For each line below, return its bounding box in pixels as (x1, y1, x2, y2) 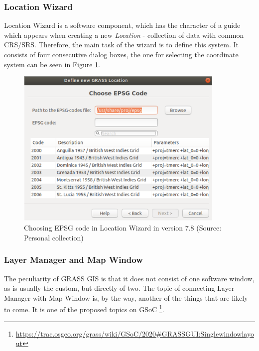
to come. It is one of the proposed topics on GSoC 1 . (4, 303, 164, 315)
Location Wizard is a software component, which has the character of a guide (4, 20, 241, 30)
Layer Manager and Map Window (4, 253, 143, 266)
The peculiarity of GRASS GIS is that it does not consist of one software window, (4, 273, 255, 283)
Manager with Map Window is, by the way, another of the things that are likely (4, 292, 248, 303)
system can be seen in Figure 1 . (4, 59, 100, 69)
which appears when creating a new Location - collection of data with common (4, 29, 244, 40)
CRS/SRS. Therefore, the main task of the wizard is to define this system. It (4, 39, 239, 50)
